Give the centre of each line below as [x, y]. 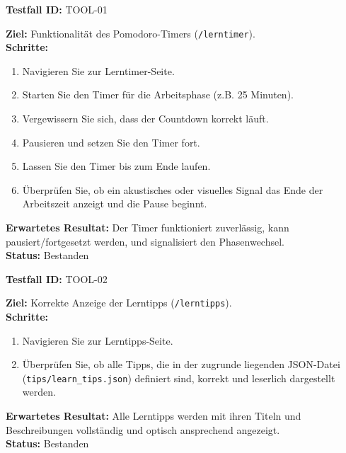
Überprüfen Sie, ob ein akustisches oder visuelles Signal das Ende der [173, 189]
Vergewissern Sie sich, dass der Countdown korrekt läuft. [145, 119]
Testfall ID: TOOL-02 [57, 279]
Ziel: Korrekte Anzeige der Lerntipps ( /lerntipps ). [119, 303]
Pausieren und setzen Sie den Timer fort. [111, 142]
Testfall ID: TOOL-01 [57, 9]
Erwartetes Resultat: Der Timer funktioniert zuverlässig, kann [148, 227]
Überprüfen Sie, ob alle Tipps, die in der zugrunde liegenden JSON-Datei [181, 364]
